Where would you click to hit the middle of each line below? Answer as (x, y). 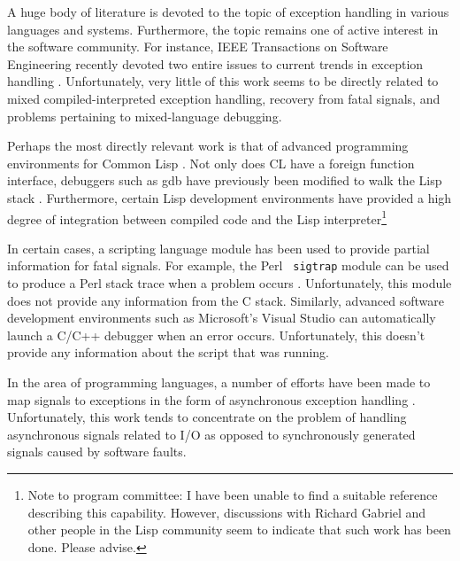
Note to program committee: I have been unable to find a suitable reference (233, 494)
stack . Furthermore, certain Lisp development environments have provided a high (230, 197)
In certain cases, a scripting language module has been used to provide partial (218, 248)
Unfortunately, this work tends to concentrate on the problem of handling (207, 417)
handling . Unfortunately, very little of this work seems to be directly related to (223, 81)
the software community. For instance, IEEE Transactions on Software (198, 47)
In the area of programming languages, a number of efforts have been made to (219, 382)
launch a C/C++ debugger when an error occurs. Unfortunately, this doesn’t (216, 335)
